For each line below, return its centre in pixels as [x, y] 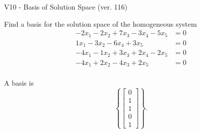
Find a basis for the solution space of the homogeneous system [100, 23]
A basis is [19, 83]
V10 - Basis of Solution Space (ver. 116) [66, 7]
